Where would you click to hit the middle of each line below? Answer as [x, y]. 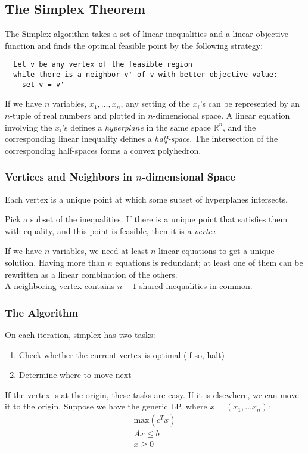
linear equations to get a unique [217, 251]
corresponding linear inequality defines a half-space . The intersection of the [141, 139]
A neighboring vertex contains [60, 286]
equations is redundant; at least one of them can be [209, 262]
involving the [29, 127]
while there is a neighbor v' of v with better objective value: [146, 75]
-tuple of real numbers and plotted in [77, 115]
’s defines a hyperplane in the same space [136, 127]
